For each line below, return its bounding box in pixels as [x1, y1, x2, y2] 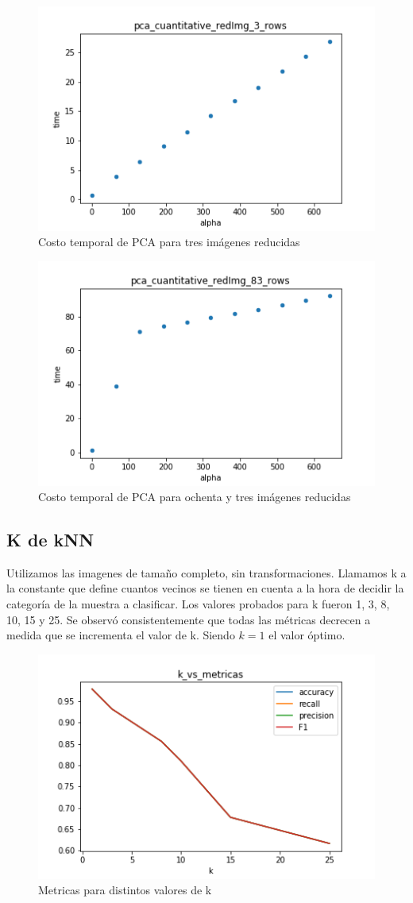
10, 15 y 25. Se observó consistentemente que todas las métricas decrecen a [6, 611, 371, 627]
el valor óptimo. [268, 627, 345, 643]
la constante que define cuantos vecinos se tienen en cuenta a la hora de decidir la [6, 580, 404, 596]
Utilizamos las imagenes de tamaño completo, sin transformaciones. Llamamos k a [6, 564, 407, 581]
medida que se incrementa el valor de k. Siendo [6, 627, 235, 643]
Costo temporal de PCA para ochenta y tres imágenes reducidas [38, 488, 351, 505]
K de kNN [6, 527, 95, 552]
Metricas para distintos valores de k [38, 882, 212, 898]
